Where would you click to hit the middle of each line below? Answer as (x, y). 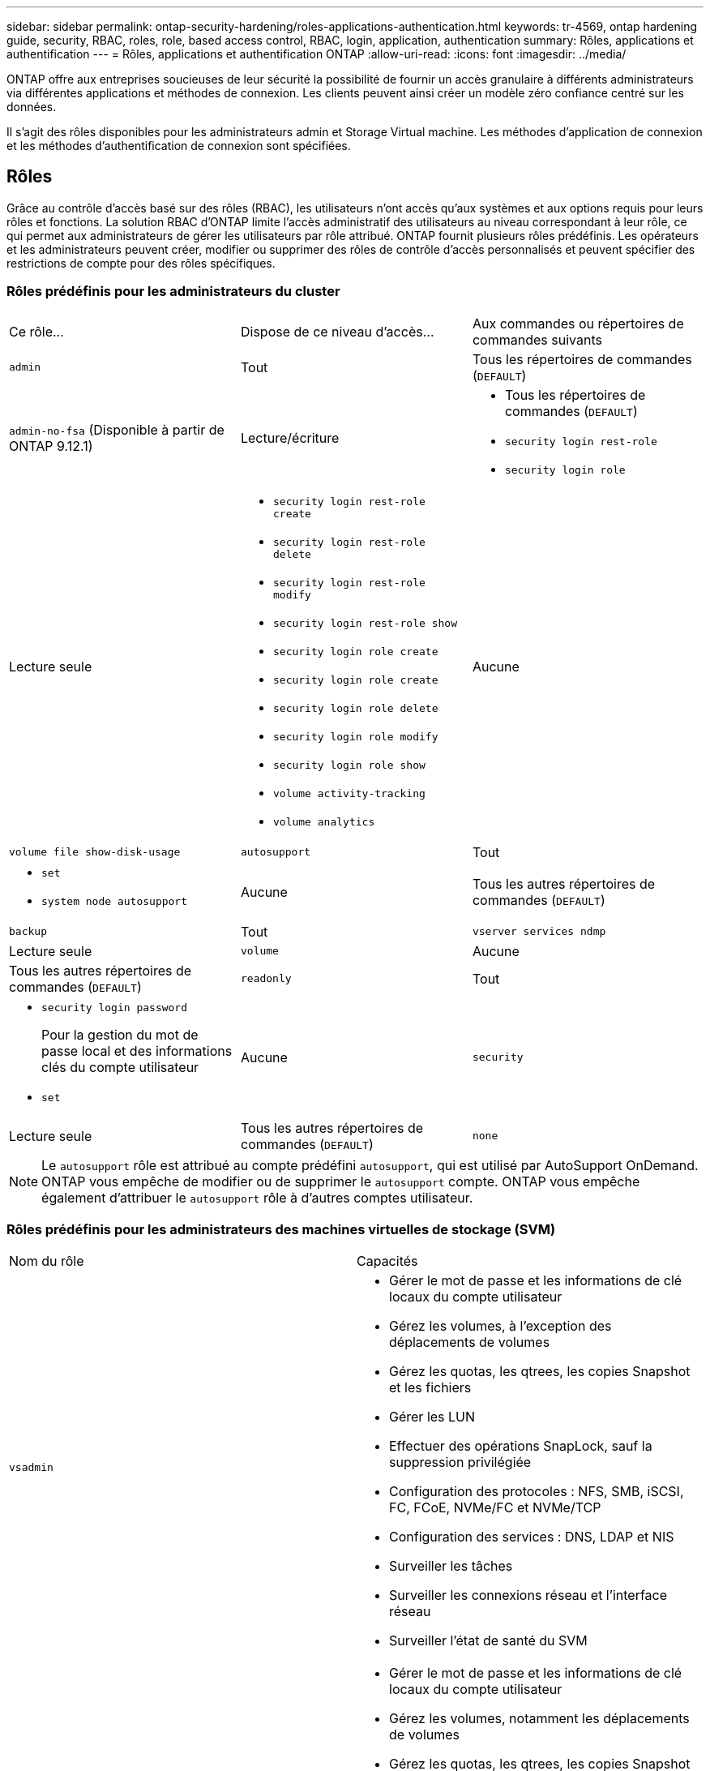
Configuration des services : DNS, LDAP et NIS (532, 1537)
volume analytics (324, 821)
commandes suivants (537, 339)
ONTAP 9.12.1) (51, 446)
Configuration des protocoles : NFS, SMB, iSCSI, (537, 1492)
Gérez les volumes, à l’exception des (500, 1326)
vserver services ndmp (539, 932)
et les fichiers (430, 1388)
